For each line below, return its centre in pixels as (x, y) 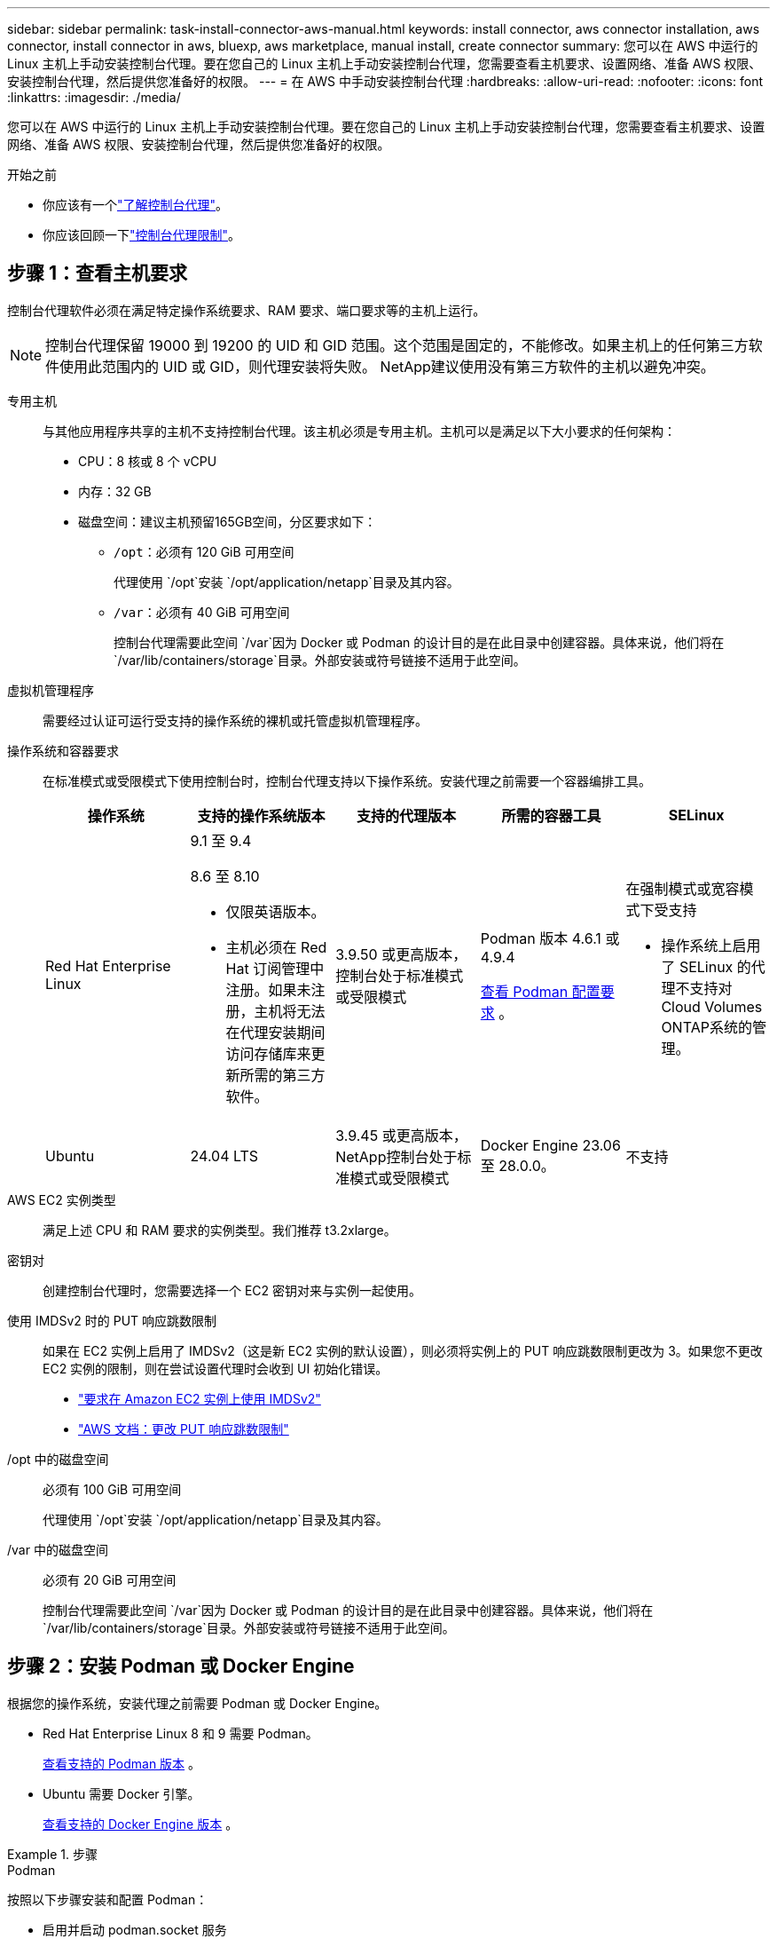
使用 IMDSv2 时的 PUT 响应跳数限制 (112, 1320)
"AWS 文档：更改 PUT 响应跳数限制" (184, 1429)
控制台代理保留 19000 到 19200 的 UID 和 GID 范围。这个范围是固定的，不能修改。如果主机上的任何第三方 (397, 345)
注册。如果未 (268, 989)
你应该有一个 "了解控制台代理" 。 (136, 205)
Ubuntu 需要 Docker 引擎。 (122, 1793)
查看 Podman (524, 991)
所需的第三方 (283, 1075)
